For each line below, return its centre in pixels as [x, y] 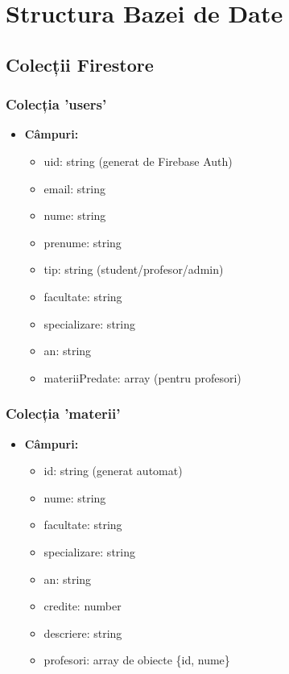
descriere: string [83, 633]
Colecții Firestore [80, 64]
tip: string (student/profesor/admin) [134, 269]
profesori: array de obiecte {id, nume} [137, 660]
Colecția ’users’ [56, 104]
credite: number [83, 606]
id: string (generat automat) [113, 471]
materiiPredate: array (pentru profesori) [142, 377]
